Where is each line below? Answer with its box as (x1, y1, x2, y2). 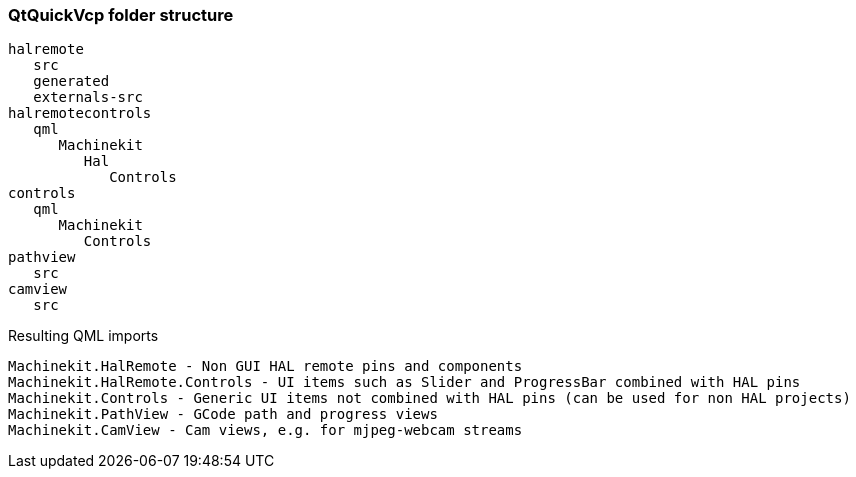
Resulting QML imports (8, 327, 159, 345)
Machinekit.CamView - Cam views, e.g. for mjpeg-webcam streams (8, 422, 523, 439)
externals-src (33, 89, 143, 106)
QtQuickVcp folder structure (8, 5, 234, 25)
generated (33, 73, 110, 90)
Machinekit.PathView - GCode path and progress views (8, 406, 438, 423)
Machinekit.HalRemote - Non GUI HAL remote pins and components (8, 358, 523, 375)
